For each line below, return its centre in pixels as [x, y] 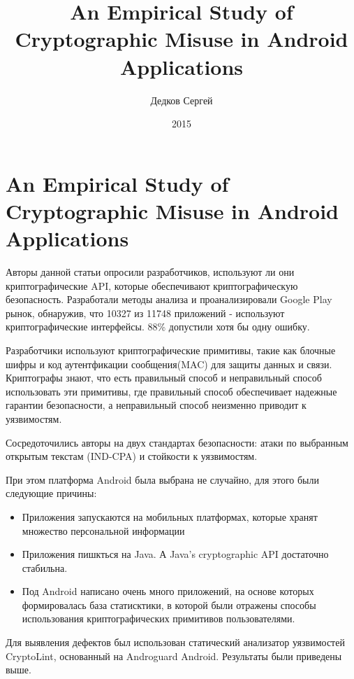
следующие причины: [51, 493]
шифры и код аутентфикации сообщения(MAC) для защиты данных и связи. [169, 364]
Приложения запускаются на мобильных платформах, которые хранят [170, 516]
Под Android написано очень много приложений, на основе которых [168, 591]
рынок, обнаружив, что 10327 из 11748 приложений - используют [145, 313]
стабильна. [45, 567]
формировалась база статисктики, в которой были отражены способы [169, 604]
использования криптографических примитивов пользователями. [158, 618]
